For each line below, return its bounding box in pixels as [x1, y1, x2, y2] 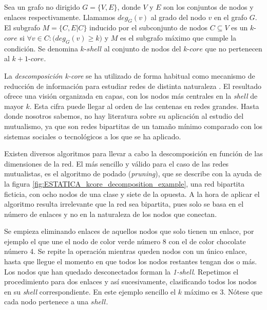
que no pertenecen [205, 43, 262, 53]
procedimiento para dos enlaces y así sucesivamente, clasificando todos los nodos [4, 276, 257, 287]
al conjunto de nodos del [104, 43, 181, 53]
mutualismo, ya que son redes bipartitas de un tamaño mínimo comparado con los [4, 120, 262, 131]
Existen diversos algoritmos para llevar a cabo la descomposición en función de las [4, 148, 263, 159]
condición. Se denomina [4, 43, 78, 53]
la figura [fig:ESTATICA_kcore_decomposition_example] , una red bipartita [4, 178, 244, 189]
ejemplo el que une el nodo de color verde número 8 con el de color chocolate [4, 235, 246, 246]
